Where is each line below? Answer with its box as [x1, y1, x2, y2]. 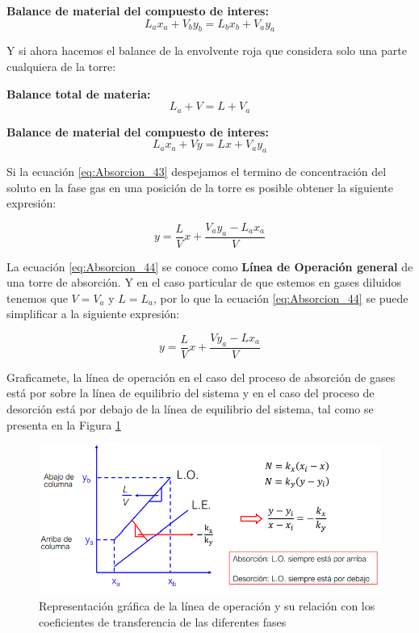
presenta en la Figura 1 [6, 416, 121, 433]
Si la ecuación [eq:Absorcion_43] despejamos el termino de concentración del [6, 163, 387, 180]
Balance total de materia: [6, 85, 151, 102]
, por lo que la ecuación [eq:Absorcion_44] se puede [153, 289, 409, 306]
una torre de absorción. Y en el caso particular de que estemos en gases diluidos [6, 274, 402, 291]
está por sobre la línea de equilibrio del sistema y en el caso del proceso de [6, 384, 375, 401]
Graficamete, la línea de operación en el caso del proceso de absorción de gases [6, 368, 396, 385]
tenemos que [6, 289, 68, 306]
